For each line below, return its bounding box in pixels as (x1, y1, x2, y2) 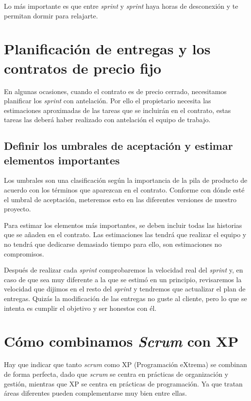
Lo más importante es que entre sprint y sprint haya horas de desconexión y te (4, 1, 238, 11)
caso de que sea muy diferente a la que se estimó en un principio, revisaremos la (4, 274, 242, 284)
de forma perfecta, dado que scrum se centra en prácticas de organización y (4, 369, 229, 379)
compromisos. (4, 248, 44, 258)
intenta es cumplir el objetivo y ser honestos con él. (4, 303, 157, 313)
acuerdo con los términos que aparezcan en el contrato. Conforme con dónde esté (4, 185, 245, 195)
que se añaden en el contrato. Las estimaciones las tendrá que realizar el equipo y (4, 229, 247, 240)
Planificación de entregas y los (4, 39, 211, 59)
